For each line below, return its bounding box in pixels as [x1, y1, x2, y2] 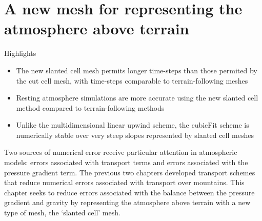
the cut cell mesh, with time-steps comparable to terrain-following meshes [16, 75, 248, 86]
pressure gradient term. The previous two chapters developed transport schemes [4, 167, 255, 177]
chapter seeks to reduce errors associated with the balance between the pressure [4, 187, 255, 197]
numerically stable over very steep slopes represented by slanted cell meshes [16, 129, 254, 140]
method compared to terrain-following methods [16, 102, 165, 113]
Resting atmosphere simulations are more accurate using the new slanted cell [16, 92, 258, 103]
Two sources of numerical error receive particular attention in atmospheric [4, 147, 237, 157]
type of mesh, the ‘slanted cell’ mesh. [4, 207, 120, 218]
